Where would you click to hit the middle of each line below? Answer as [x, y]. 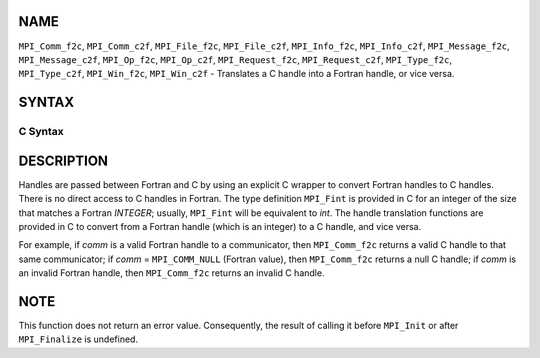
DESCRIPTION [63, 160]
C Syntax [41, 132]
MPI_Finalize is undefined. [78, 339]
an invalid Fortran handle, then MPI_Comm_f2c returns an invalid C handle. [171, 273]
